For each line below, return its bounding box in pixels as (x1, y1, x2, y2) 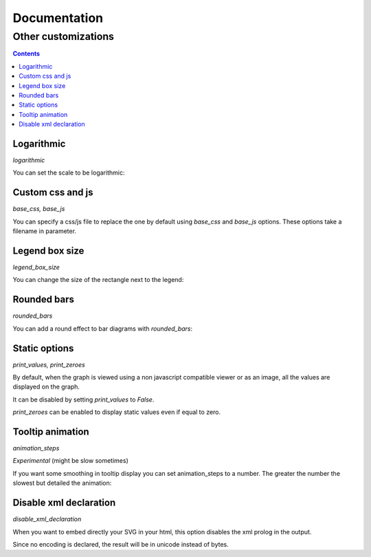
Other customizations (12, 30, 115, 43)
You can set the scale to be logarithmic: (12, 168, 125, 177)
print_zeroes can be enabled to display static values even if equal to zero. (12, 408, 221, 416)
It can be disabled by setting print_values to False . (12, 395, 155, 404)
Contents (12, 50, 41, 58)
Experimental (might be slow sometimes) (12, 457, 128, 465)
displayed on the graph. (12, 382, 80, 391)
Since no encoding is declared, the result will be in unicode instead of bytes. (12, 540, 229, 548)
